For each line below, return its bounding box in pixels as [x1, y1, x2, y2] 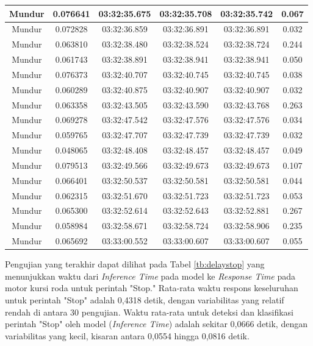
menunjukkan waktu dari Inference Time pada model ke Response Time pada [5, 269, 296, 282]
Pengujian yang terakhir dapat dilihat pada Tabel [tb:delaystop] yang [5, 258, 265, 270]
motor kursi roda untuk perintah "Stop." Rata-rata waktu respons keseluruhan [5, 281, 298, 294]
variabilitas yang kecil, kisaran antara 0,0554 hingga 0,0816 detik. [5, 329, 250, 342]
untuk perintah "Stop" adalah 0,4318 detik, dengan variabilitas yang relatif [5, 294, 284, 306]
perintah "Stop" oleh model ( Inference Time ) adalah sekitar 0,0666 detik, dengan [5, 317, 308, 330]
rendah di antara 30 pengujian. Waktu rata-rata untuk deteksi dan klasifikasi [5, 305, 293, 318]
